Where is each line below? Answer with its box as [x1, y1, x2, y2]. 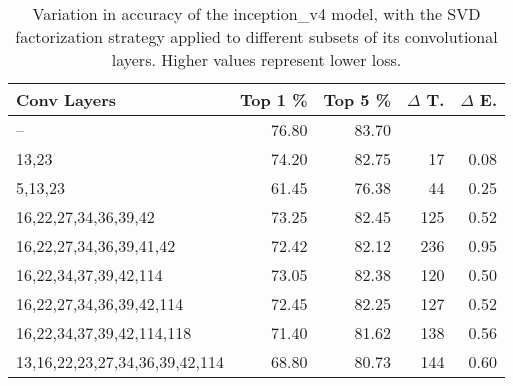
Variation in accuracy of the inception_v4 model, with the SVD [32, 2, 481, 25]
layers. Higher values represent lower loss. [111, 48, 402, 71]
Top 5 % [323, 88, 392, 111]
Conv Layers [16, 88, 117, 111]
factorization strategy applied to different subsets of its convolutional [15, 25, 498, 48]
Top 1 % [240, 88, 308, 111]
